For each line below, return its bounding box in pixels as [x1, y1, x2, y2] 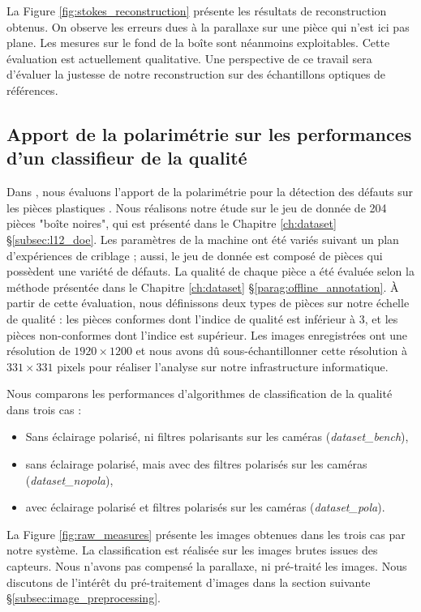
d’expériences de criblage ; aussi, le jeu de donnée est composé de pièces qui [6, 246, 383, 263]
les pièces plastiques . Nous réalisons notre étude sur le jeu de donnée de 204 [6, 199, 387, 216]
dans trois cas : [6, 400, 82, 417]
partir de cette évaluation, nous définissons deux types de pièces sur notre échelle [6, 294, 410, 311]
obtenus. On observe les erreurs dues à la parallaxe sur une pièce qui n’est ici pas [6, 18, 410, 35]
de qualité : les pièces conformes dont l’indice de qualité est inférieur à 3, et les [6, 310, 398, 327]
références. [6, 81, 58, 98]
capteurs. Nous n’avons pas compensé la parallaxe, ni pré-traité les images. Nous [6, 558, 407, 575]
